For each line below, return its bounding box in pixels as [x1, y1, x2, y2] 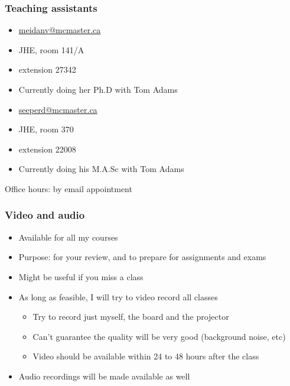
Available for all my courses [18, 231, 118, 243]
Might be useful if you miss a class [18, 270, 144, 283]
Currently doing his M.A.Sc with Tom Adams [18, 163, 184, 175]
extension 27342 [18, 63, 76, 76]
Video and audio [5, 207, 85, 222]
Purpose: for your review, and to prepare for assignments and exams [18, 251, 266, 263]
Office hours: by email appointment [5, 182, 132, 194]
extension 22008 [18, 142, 76, 155]
